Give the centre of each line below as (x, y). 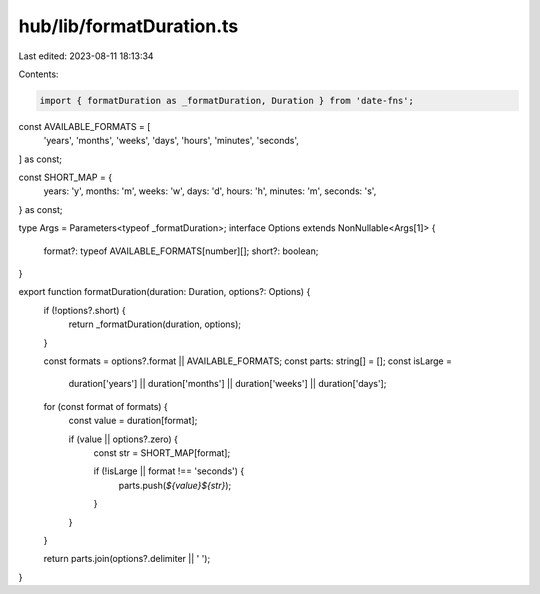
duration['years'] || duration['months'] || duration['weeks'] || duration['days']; (227, 384)
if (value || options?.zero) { (123, 439)
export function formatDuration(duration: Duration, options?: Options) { (164, 292)
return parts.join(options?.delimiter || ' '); (127, 559)
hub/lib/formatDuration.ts (128, 26)
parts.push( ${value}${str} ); (175, 485)
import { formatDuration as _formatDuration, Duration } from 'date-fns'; (227, 100)
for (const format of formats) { (106, 406)
